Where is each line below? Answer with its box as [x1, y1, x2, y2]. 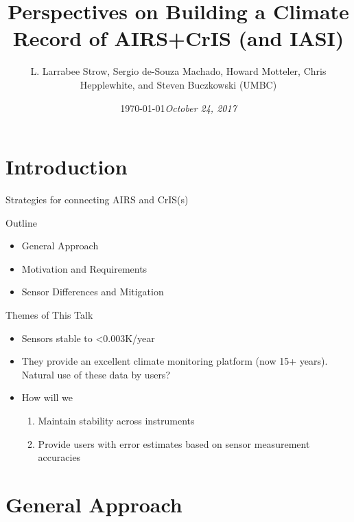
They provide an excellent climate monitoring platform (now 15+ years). [21, 354, 328, 368]
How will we [21, 390, 73, 405]
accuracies [38, 450, 81, 464]
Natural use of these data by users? [21, 367, 170, 381]
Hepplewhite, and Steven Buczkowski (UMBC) [80, 77, 277, 91]
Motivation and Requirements [21, 261, 147, 275]
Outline [5, 215, 37, 229]
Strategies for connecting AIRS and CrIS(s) [5, 192, 189, 207]
